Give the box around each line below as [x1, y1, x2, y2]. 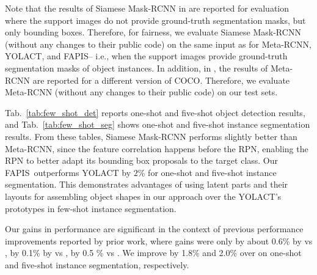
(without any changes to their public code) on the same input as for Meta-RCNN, [5, 37, 312, 50]
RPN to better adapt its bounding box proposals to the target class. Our [5, 154, 279, 167]
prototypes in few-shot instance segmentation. [5, 202, 177, 215]
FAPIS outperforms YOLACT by [5, 166, 131, 178]
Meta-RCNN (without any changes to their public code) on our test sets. [5, 86, 278, 98]
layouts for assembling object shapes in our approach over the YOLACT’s [5, 189, 282, 202]
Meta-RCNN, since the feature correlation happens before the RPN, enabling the [5, 142, 308, 155]
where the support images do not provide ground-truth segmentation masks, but [5, 13, 306, 26]
